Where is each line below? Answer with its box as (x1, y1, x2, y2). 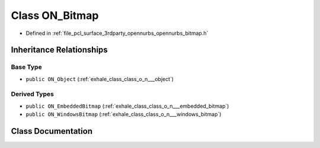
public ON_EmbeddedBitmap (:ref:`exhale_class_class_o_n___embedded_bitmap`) (25, 102, 229, 110)
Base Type (11, 63, 42, 71)
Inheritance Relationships (11, 45, 108, 55)
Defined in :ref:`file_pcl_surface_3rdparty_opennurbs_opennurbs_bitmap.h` (25, 30, 209, 37)
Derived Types (11, 90, 55, 98)
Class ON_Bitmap (11, 9, 99, 22)
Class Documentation (11, 126, 93, 136)
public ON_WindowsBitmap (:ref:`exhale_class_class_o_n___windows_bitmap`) (25, 111, 222, 118)
